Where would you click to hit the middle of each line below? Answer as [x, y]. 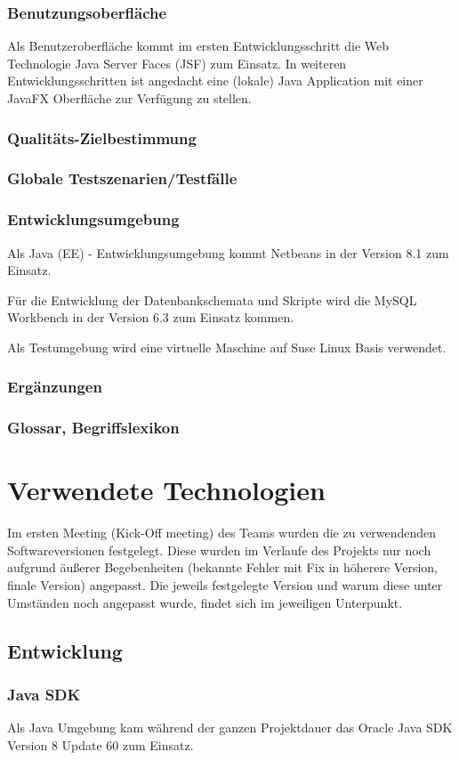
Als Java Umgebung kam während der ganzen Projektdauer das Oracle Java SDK [230, 728]
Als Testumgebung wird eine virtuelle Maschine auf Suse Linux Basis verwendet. [227, 347]
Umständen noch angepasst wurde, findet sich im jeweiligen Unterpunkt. [205, 602]
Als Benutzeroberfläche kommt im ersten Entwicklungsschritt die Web [198, 46]
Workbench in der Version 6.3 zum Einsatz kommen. [151, 317]
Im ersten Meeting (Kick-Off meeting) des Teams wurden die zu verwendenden [222, 533]
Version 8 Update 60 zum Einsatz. [101, 744]
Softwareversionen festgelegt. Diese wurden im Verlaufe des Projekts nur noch [219, 550]
